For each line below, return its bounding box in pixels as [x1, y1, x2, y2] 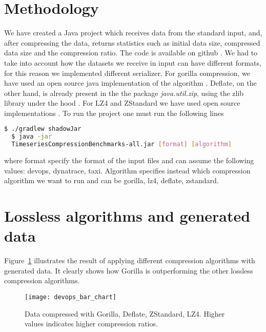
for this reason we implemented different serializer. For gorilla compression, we [4, 67, 250, 78]
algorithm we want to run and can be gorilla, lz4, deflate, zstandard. [4, 175, 219, 186]
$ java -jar [11, 133, 52, 141]
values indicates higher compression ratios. [25, 318, 158, 329]
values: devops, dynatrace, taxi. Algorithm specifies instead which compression [4, 165, 251, 175]
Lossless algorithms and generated [4, 205, 251, 226]
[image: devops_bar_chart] [25, 293, 116, 301]
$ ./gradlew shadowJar [4, 125, 81, 133]
